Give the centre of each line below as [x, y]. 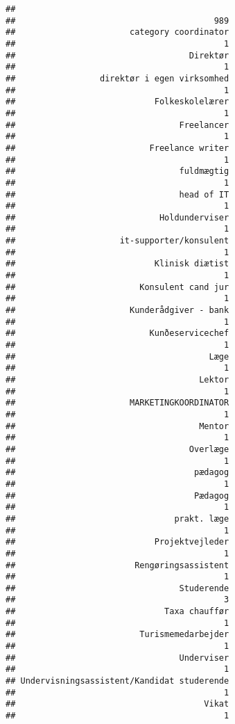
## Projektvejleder [117, 542]
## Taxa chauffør [117, 612]
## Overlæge [117, 449]
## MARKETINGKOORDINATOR [117, 403]
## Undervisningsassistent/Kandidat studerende [117, 681]
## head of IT [117, 194]
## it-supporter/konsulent [117, 241]
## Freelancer [117, 125]
